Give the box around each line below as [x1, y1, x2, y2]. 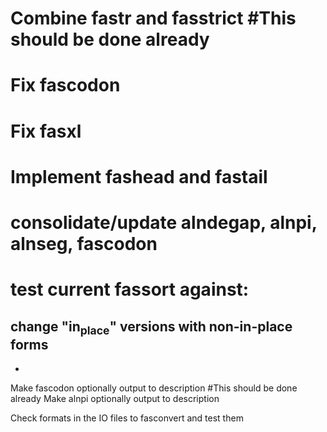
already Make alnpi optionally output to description [10, 393, 220, 405]
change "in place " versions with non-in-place [10, 318, 293, 337]
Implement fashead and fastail [10, 165, 268, 188]
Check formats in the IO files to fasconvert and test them [10, 412, 244, 424]
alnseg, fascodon [10, 232, 158, 255]
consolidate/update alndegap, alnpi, [10, 211, 318, 234]
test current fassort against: [10, 278, 250, 301]
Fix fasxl [10, 120, 82, 142]
